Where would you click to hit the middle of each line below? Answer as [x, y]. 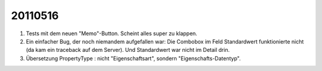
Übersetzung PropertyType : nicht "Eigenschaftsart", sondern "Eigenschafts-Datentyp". [133, 58]
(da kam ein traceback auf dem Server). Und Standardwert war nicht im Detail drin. [128, 50]
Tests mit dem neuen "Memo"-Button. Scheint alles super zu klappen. [112, 33]
